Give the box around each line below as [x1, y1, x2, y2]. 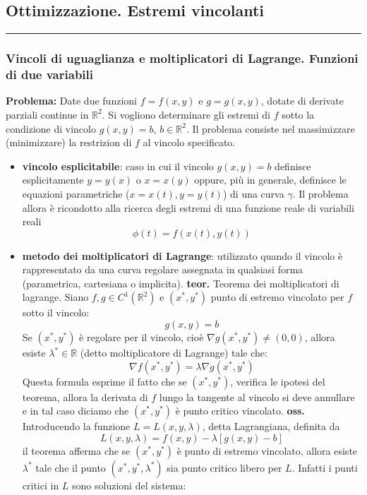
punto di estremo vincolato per [210, 290, 344, 304]
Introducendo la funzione [22, 419, 131, 434]
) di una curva [222, 186, 284, 201]
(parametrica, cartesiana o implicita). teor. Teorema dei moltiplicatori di [22, 275, 339, 290]
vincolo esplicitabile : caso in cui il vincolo [22, 158, 214, 173]
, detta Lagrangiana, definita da [202, 419, 340, 434]
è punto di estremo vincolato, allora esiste [176, 443, 358, 458]
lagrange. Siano [22, 290, 89, 304]
